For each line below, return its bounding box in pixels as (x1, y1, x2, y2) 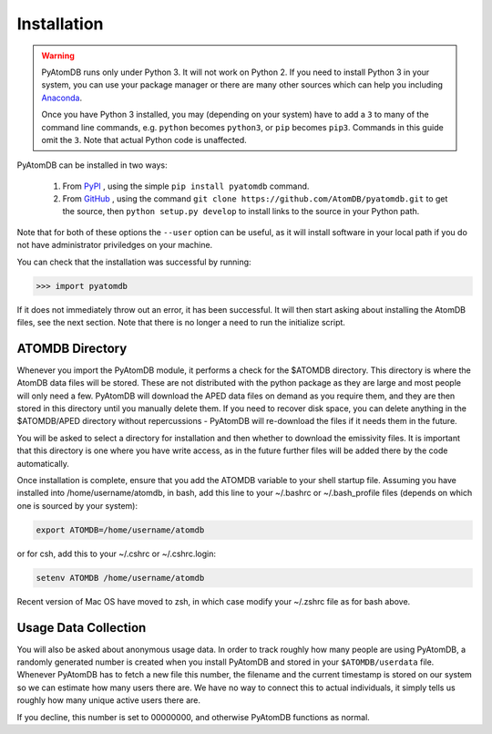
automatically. (16, 458, 70, 469)
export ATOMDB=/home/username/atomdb (36, 524, 205, 535)
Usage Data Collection (16, 620, 147, 636)
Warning (41, 50, 75, 61)
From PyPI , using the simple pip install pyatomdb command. (62, 181, 310, 191)
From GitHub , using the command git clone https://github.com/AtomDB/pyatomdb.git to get (62, 193, 448, 204)
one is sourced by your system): (16, 500, 138, 511)
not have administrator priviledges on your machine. (16, 240, 213, 251)
